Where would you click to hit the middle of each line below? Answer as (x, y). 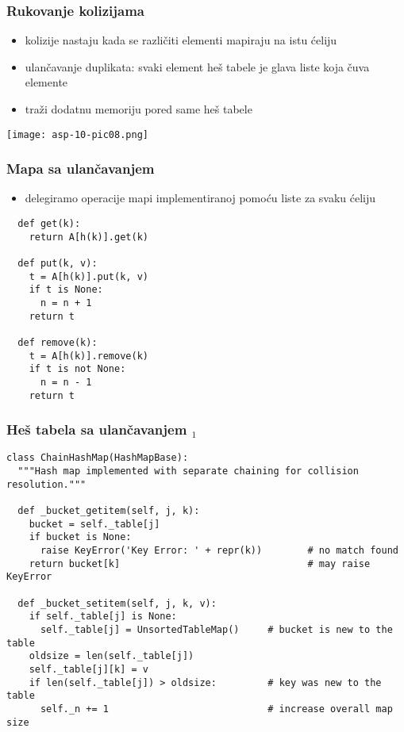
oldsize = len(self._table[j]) (112, 656)
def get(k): (49, 224)
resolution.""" (46, 484)
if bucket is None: (80, 537)
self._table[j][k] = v (88, 669)
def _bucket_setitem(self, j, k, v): (117, 603)
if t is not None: (77, 369)
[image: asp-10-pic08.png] (77, 134)
